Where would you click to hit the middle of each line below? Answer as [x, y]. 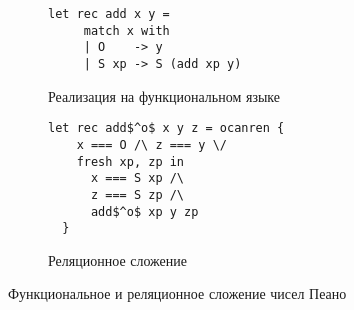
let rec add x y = [109, 14]
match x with [126, 30]
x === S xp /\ [137, 178]
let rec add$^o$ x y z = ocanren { [166, 128]
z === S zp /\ [137, 194]
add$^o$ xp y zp [144, 211]
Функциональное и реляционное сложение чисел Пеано [177, 293]
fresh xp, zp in [130, 161]
